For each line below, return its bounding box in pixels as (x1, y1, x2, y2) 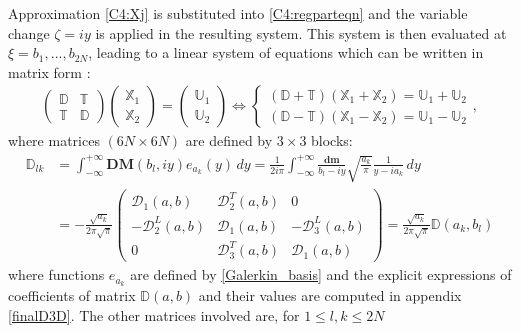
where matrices (8, 130, 100, 151)
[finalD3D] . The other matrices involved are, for (8, 304, 300, 325)
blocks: (311, 130, 353, 151)
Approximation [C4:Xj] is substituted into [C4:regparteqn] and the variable (8, 3, 468, 23)
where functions (8, 264, 105, 285)
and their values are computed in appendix (198, 285, 462, 306)
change (8, 22, 50, 43)
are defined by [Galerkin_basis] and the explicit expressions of (130, 264, 512, 285)
